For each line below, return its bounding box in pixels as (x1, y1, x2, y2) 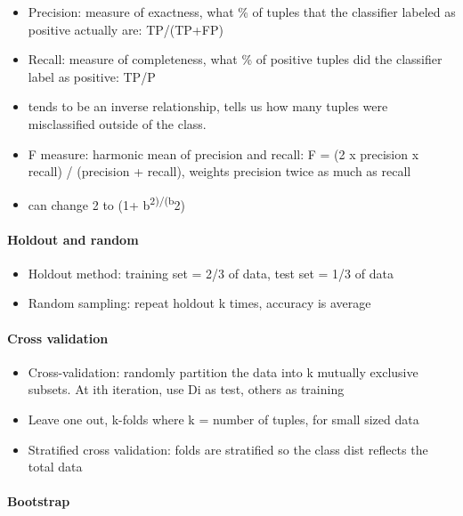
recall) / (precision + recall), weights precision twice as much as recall (28, 162, 411, 181)
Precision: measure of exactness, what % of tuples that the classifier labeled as (28, 3, 456, 20)
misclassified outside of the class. (28, 114, 207, 133)
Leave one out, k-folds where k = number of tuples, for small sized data (28, 409, 419, 428)
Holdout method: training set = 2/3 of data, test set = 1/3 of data (28, 263, 394, 282)
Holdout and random (7, 230, 139, 248)
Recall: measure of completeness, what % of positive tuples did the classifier (28, 50, 443, 69)
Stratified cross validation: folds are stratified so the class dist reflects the (28, 439, 428, 458)
